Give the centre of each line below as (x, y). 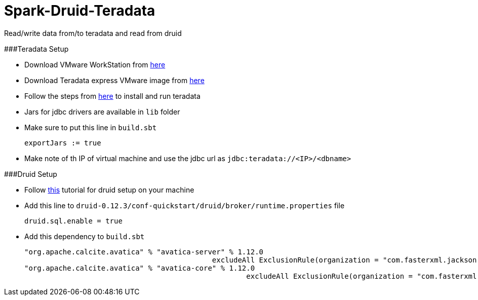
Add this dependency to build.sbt (85, 236)
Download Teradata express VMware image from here (114, 80)
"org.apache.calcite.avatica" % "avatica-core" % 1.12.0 (140, 268)
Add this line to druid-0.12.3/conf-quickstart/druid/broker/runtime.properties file (185, 205)
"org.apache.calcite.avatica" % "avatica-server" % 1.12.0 (144, 252)
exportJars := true (63, 143)
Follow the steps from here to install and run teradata (112, 96)
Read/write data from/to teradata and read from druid (93, 33)
